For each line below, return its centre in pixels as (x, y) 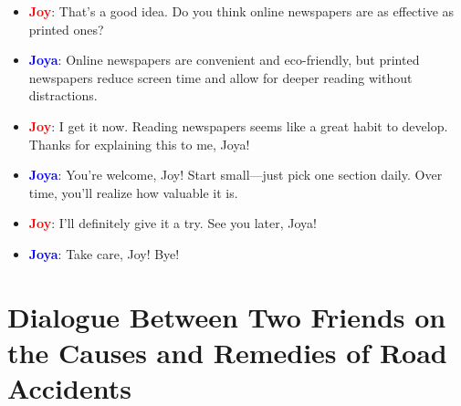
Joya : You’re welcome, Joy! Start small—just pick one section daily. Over (236, 175)
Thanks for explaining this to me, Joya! (139, 144)
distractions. (63, 95)
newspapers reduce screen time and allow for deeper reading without (220, 77)
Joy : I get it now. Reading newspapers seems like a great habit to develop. (238, 125)
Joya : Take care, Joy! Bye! (104, 253)
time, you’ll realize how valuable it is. (133, 192)
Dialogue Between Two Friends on (227, 316)
